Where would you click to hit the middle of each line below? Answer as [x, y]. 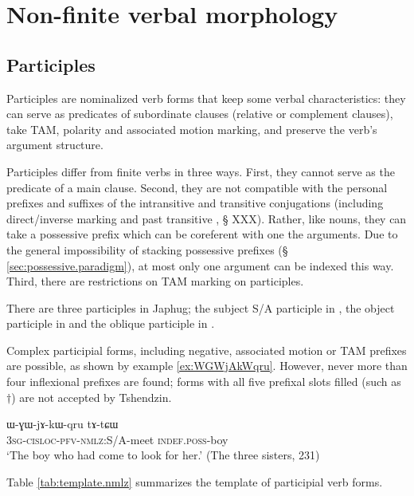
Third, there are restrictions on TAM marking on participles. [155, 281]
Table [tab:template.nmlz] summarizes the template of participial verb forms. [195, 482]
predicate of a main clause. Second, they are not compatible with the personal [197, 187]
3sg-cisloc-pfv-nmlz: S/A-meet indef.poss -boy [117, 439]
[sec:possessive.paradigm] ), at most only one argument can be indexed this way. [200, 265]
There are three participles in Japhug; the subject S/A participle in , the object [201, 307]
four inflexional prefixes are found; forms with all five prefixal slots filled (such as [204, 382]
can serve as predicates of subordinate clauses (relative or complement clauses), [200, 114]
